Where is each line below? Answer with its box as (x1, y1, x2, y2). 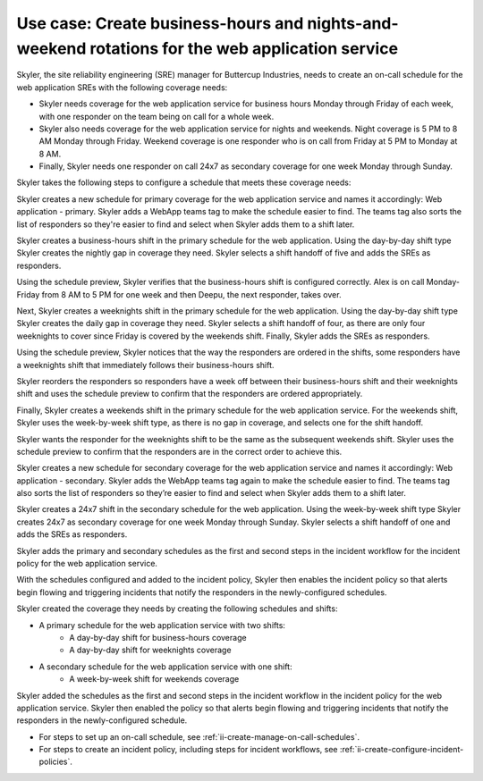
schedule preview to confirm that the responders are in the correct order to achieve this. (16, 446, 343, 457)
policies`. (38, 756, 73, 768)
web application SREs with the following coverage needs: (16, 81, 228, 93)
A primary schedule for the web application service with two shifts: (38, 619, 286, 630)
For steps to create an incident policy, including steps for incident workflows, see (38, 744, 339, 755)
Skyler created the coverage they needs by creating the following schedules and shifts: (16, 603, 338, 614)
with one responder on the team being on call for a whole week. (38, 111, 275, 122)
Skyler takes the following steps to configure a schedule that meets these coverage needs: (16, 177, 352, 188)
